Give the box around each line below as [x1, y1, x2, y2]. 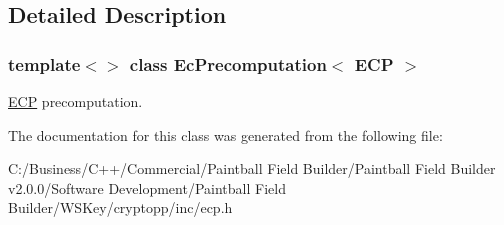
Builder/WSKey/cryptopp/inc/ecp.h [8, 197, 233, 218]
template [8, 51, 81, 76]
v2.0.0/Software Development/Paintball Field [8, 177, 286, 198]
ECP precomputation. [8, 91, 143, 111]
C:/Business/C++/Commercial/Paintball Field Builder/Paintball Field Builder [8, 158, 496, 179]
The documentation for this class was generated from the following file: [8, 124, 443, 145]
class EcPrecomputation [129, 51, 327, 76]
